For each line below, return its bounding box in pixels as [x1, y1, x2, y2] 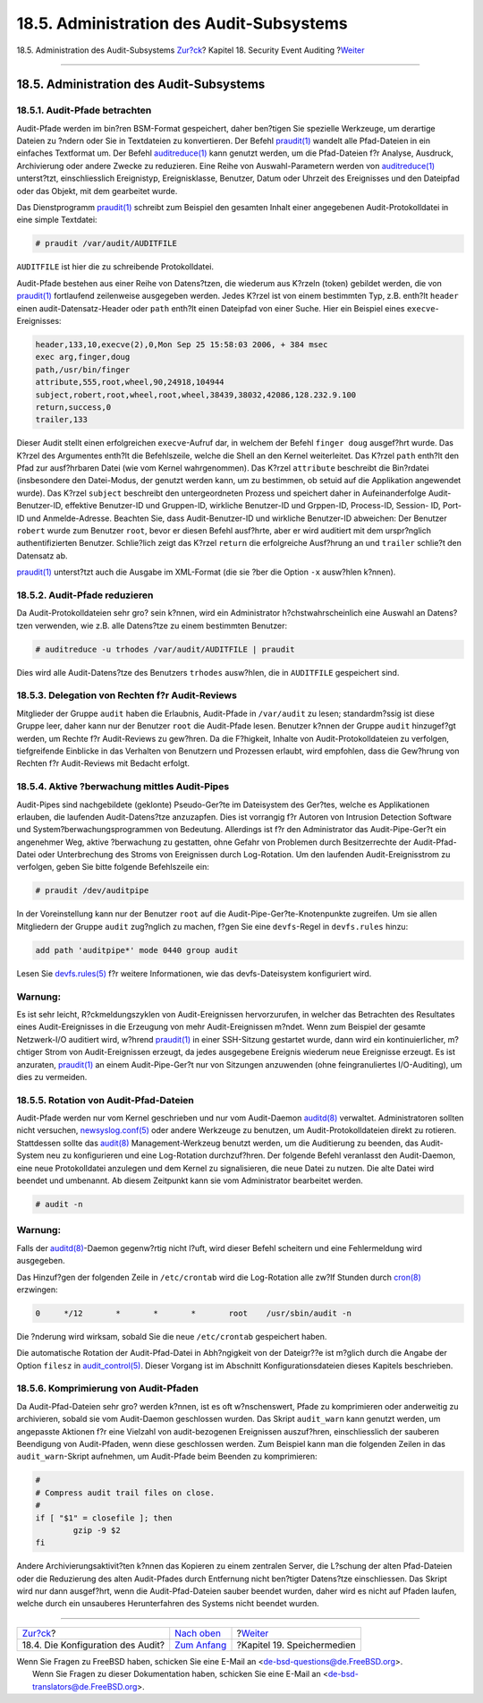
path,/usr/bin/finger [35, 364, 131, 375]
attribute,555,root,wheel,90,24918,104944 [35, 377, 225, 387]
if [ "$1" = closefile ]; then [35, 1512, 174, 1523]
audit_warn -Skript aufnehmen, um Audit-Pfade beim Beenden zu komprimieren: [16, 1451, 318, 1462]
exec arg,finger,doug [35, 352, 131, 362]
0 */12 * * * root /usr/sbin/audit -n [35, 1307, 352, 1318]
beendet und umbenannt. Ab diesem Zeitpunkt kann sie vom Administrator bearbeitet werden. [16, 1175, 363, 1186]
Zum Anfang [174, 1639, 227, 1651]
